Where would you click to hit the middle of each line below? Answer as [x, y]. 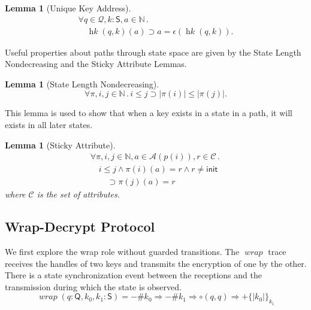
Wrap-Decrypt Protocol [80, 227]
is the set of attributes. [78, 194]
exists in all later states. [49, 125]
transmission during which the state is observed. [93, 286]
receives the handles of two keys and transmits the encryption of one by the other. [156, 263]
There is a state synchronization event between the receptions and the [133, 275]
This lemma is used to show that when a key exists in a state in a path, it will [149, 113]
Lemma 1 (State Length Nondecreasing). [82, 83]
